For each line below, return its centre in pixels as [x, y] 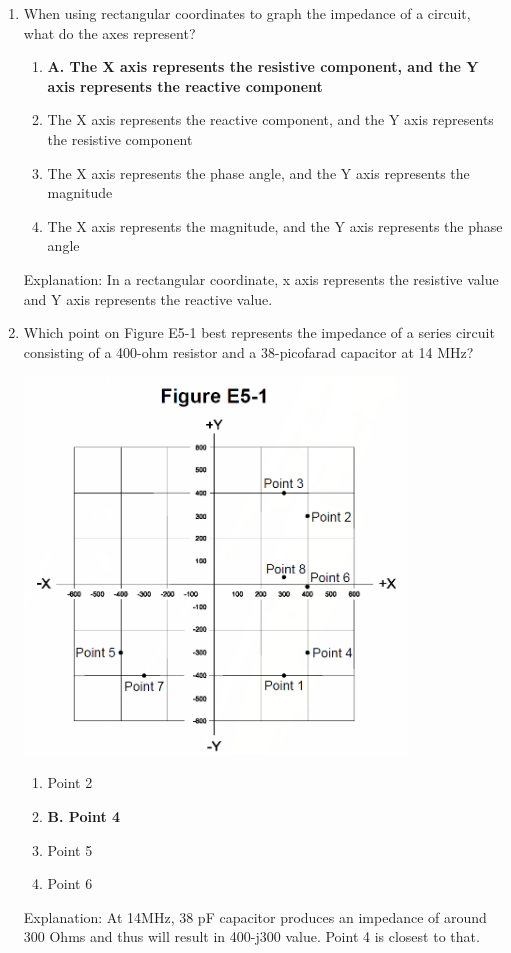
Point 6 [70, 883]
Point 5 [70, 849]
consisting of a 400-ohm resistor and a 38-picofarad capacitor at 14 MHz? [248, 351]
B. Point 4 [84, 816]
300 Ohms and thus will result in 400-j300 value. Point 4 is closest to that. [251, 936]
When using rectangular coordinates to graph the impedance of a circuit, [247, 13]
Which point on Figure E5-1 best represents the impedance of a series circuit [259, 332]
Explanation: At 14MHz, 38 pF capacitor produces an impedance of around [255, 916]
